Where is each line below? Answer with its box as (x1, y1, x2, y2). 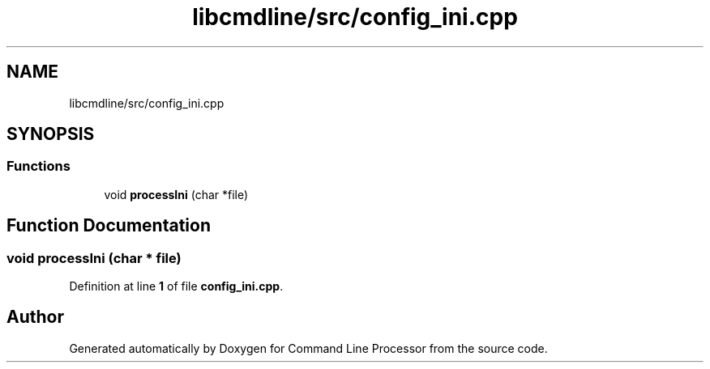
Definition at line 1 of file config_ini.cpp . (69, 279, 284, 294)
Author (6, 307, 64, 328)
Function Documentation (6, 215, 211, 236)
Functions (6, 158, 71, 175)
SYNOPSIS (6, 124, 95, 145)
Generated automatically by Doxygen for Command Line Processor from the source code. (69, 341, 548, 355)
